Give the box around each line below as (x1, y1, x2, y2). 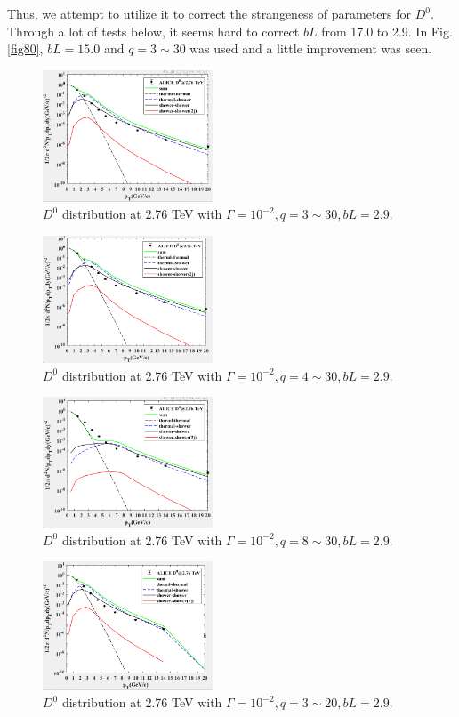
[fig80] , (7, 39, 44, 58)
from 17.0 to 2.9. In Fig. (321, 21, 453, 40)
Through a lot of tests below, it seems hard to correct (7, 21, 300, 40)
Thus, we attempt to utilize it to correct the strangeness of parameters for (7, 4, 412, 22)
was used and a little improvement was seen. (189, 39, 432, 58)
